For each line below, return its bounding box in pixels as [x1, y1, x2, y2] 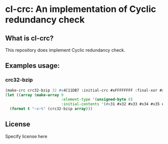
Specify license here [5, 133, 47, 139]
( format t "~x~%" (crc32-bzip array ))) [9, 106, 93, 112]
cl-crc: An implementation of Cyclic [5, 3, 156, 15]
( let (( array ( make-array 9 [5, 92, 64, 98]
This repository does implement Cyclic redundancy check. [5, 47, 125, 53]
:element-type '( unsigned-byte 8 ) [60, 97, 133, 102]
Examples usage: [5, 61, 60, 70]
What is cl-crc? [5, 34, 54, 42]
